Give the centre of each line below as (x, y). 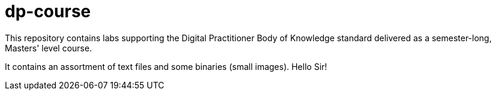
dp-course (48, 11)
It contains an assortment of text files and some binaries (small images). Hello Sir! (166, 66)
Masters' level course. (49, 48)
